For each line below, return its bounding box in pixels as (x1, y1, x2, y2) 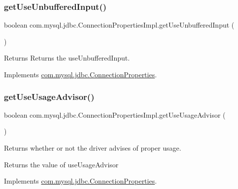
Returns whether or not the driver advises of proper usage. (4, 143, 181, 153)
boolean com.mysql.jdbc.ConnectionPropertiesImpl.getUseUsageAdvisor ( (4, 109, 226, 120)
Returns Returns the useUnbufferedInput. (4, 53, 130, 63)
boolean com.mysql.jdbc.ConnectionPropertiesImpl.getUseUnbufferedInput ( (4, 20, 235, 30)
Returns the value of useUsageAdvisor (4, 159, 119, 169)
